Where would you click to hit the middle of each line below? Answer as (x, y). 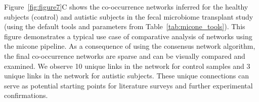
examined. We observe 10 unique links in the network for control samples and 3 (127, 66)
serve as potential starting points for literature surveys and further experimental (128, 85)
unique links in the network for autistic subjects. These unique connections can (126, 76)
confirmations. (26, 95)
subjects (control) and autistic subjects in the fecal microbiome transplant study (129, 16)
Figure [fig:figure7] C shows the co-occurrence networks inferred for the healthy (126, 7)
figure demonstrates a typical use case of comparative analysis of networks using (128, 36)
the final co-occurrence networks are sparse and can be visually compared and (125, 56)
